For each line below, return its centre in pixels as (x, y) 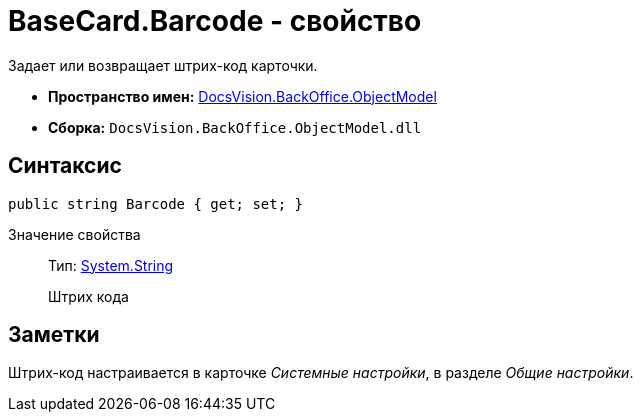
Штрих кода (88, 296)
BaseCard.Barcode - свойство (215, 21)
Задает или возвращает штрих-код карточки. (163, 65)
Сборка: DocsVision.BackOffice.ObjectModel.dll (235, 127)
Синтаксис (65, 166)
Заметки (54, 335)
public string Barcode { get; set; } (156, 203)
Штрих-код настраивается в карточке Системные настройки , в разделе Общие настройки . (321, 373)
